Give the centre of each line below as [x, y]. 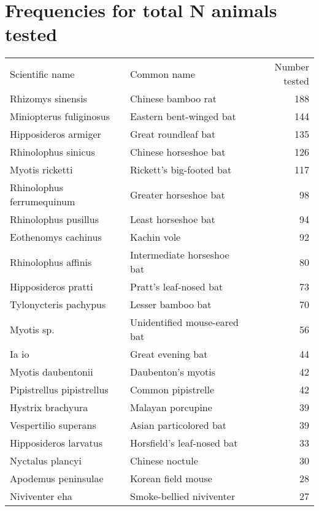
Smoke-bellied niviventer [183, 496]
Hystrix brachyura [49, 407]
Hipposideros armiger [56, 134]
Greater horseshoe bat [177, 194]
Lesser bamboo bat [171, 305]
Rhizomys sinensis [48, 99]
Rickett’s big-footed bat [181, 170]
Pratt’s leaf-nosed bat [176, 287]
